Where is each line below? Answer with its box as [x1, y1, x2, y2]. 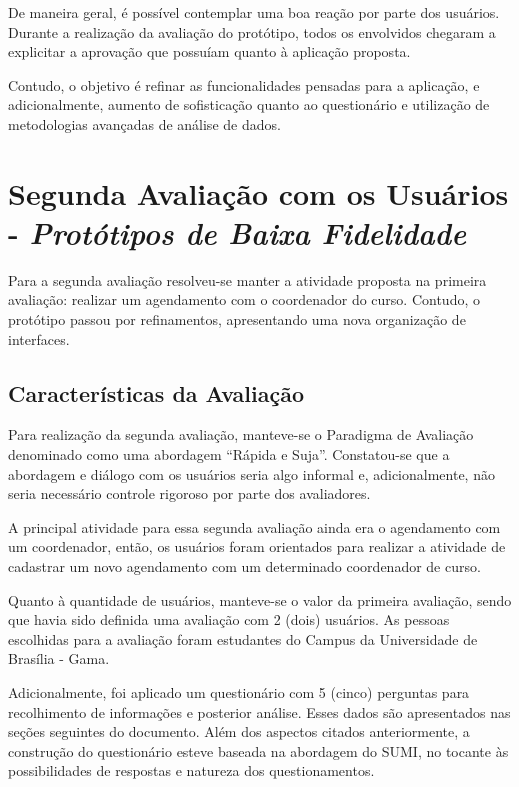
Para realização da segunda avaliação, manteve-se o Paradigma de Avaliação [8, 424, 474, 445]
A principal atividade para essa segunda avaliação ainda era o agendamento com [8, 516, 501, 537]
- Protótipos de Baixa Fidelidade [8, 211, 467, 253]
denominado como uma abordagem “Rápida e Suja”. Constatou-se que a [8, 444, 450, 465]
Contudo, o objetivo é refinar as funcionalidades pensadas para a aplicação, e [8, 74, 480, 95]
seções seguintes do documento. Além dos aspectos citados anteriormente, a [8, 721, 470, 742]
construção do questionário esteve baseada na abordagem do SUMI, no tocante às [8, 740, 509, 761]
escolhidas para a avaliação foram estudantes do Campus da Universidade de [8, 628, 478, 649]
